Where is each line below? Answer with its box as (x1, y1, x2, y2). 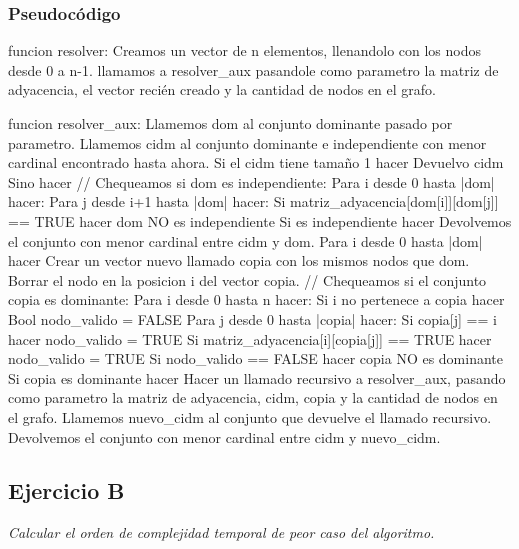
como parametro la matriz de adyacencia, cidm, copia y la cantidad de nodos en (8, 387, 498, 408)
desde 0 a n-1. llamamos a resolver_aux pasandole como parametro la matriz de (8, 59, 499, 80)
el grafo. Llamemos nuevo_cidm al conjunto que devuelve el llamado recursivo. (8, 406, 492, 427)
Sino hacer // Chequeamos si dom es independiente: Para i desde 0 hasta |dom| (8, 171, 495, 192)
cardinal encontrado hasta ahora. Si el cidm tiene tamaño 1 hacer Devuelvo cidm (8, 152, 504, 173)
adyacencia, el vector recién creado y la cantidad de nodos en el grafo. (8, 79, 436, 100)
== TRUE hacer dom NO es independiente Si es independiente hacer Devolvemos (8, 210, 512, 231)
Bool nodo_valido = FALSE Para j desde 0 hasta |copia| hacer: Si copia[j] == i (8, 308, 497, 329)
